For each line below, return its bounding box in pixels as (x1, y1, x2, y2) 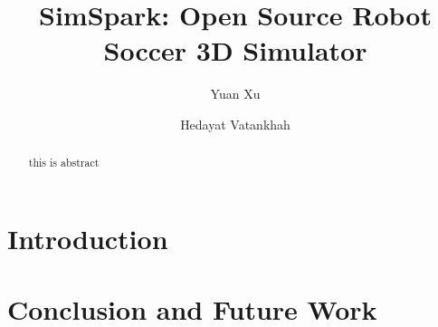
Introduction (7, 219, 168, 256)
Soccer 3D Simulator (103, 32, 367, 69)
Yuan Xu (210, 84, 261, 103)
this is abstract (28, 155, 100, 170)
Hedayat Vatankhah (180, 114, 290, 133)
